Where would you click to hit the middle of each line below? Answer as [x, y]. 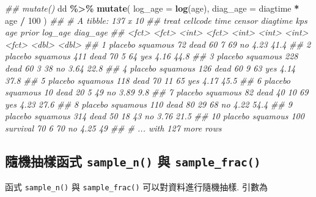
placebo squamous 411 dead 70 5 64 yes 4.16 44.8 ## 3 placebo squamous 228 [152, 56]
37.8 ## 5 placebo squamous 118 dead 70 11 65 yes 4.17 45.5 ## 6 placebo [148, 80]
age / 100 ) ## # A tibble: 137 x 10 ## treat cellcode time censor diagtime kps [156, 20]
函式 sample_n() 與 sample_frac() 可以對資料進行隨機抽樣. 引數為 [136, 187]
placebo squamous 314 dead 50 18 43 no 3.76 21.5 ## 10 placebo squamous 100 [155, 116]
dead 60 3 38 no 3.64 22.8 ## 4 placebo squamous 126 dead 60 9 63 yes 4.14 [150, 68]
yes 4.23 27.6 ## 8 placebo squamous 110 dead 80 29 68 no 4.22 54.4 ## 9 [149, 104]
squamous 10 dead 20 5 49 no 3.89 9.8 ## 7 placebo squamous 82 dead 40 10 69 [157, 92]
